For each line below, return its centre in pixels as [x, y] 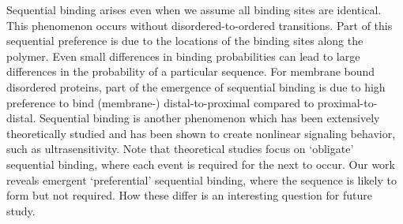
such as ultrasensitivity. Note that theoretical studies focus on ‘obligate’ [180, 149]
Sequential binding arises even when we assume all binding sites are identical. [194, 9]
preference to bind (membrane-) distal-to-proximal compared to [160, 102]
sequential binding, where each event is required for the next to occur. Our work [201, 164]
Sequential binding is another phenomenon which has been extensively [210, 118]
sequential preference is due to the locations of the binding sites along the [185, 41]
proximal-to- [347, 102]
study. [21, 210]
